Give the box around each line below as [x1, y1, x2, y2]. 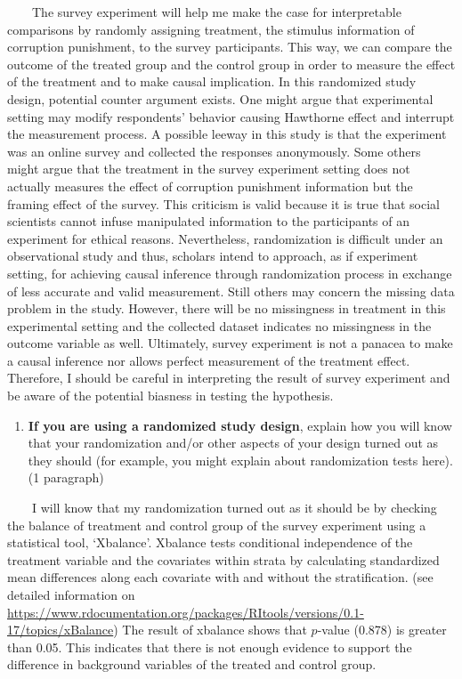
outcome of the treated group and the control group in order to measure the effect [7, 54, 456, 73]
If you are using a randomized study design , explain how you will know [28, 416, 452, 434]
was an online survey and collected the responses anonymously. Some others [7, 141, 421, 160]
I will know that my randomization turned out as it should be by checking [31, 498, 437, 517]
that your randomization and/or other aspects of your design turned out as [28, 433, 439, 452]
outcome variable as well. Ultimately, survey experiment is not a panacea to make [7, 334, 453, 352]
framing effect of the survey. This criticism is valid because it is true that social [7, 194, 440, 213]
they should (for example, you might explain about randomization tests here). [28, 450, 453, 469]
